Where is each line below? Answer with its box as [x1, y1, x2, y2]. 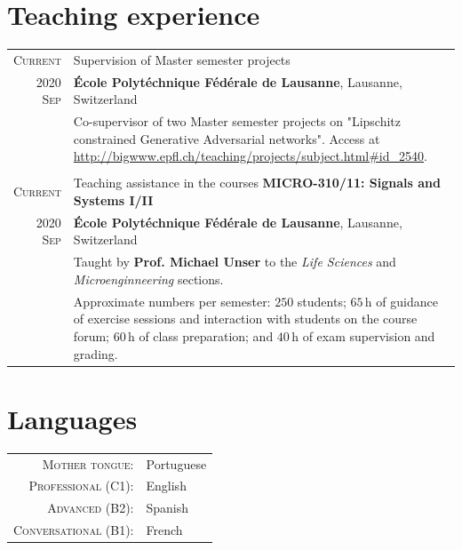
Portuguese [146, 454, 207, 473]
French [146, 521, 183, 539]
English [146, 476, 187, 495]
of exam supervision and [302, 326, 435, 345]
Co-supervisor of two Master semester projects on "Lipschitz [73, 112, 402, 131]
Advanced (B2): [47, 498, 134, 517]
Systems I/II [73, 191, 154, 210]
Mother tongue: [42, 454, 134, 473]
